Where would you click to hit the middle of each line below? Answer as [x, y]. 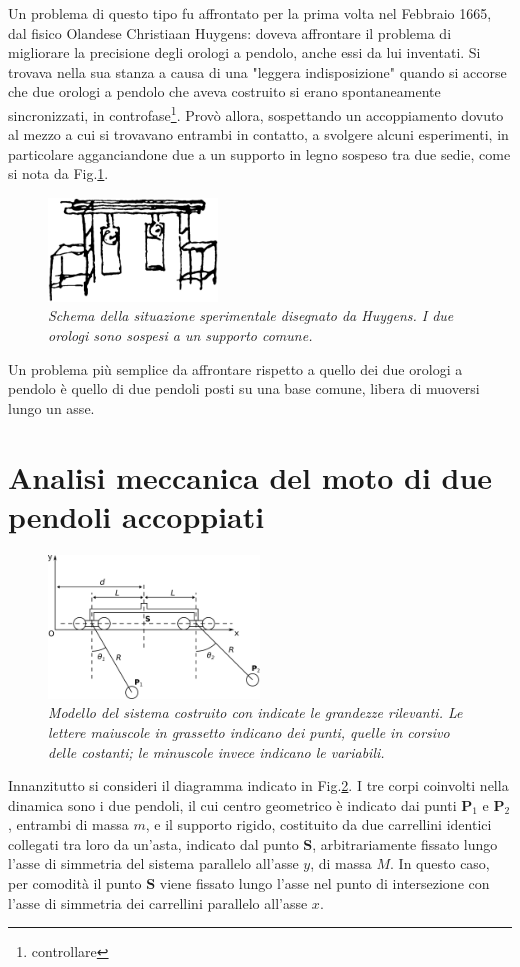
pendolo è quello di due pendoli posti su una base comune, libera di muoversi [244, 388]
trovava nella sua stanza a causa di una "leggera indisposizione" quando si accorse [257, 71]
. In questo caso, [440, 863]
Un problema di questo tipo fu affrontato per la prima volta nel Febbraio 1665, [250, 13]
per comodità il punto [75, 883]
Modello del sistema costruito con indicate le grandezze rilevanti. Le [255, 712]
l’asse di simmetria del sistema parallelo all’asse [153, 863]
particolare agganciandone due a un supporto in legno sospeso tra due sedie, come [259, 153]
